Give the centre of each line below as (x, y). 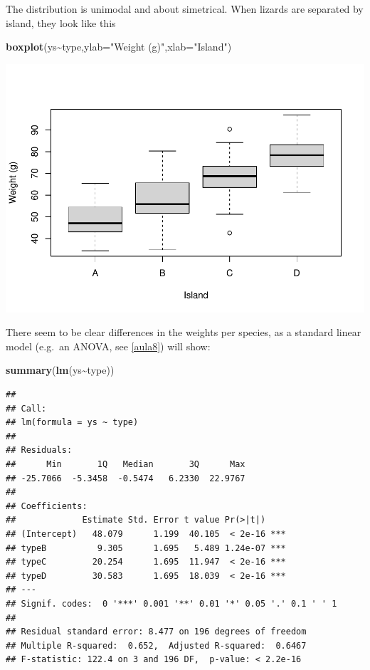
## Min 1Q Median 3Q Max (126, 465)
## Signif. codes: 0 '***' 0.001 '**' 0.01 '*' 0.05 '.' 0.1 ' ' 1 (171, 603)
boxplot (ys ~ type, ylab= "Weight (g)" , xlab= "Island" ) (119, 47)
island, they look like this (61, 22)
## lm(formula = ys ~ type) (72, 423)
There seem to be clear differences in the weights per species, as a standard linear (184, 332)
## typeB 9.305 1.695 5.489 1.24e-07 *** (146, 548)
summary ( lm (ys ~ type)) (60, 370)
